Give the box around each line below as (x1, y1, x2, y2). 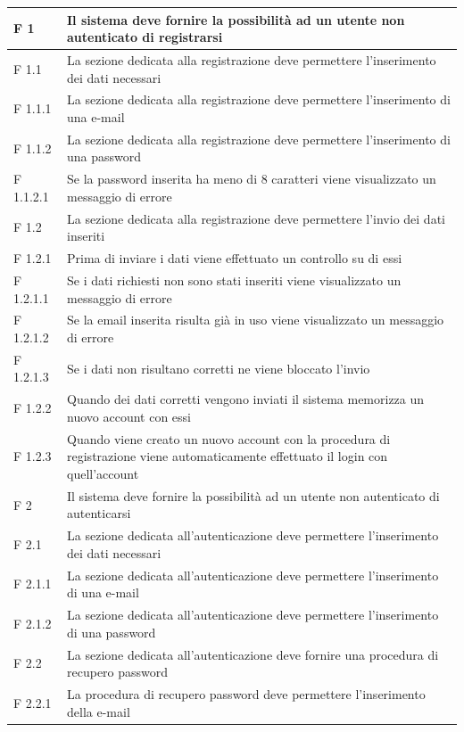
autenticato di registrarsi (67, 28, 223, 46)
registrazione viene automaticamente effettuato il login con (67, 447, 388, 465)
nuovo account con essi (67, 407, 191, 425)
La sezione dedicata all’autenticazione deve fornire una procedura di (67, 645, 439, 663)
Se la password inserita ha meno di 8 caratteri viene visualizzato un (67, 169, 436, 188)
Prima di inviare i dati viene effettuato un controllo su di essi (67, 249, 402, 267)
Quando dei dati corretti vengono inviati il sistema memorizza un (67, 390, 425, 408)
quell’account (67, 464, 139, 482)
